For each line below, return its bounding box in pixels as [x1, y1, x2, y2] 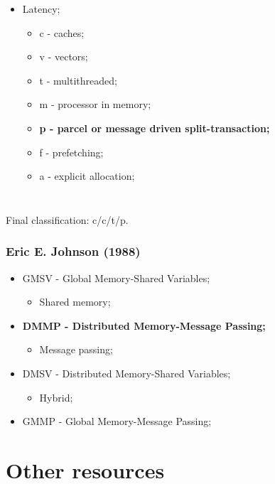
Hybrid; [39, 389, 73, 404]
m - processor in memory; [39, 97, 151, 112]
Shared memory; [39, 294, 111, 309]
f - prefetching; [39, 144, 104, 159]
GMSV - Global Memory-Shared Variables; [22, 270, 210, 285]
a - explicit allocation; [39, 168, 135, 183]
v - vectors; [39, 49, 88, 64]
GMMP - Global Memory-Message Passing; [22, 414, 212, 429]
